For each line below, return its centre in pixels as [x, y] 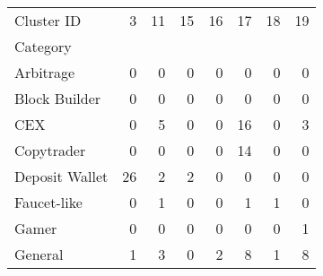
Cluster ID [48, 20]
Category [43, 46]
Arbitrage [45, 72]
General [39, 254]
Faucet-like [48, 202]
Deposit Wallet [61, 176]
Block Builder [58, 98]
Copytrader [50, 150]
